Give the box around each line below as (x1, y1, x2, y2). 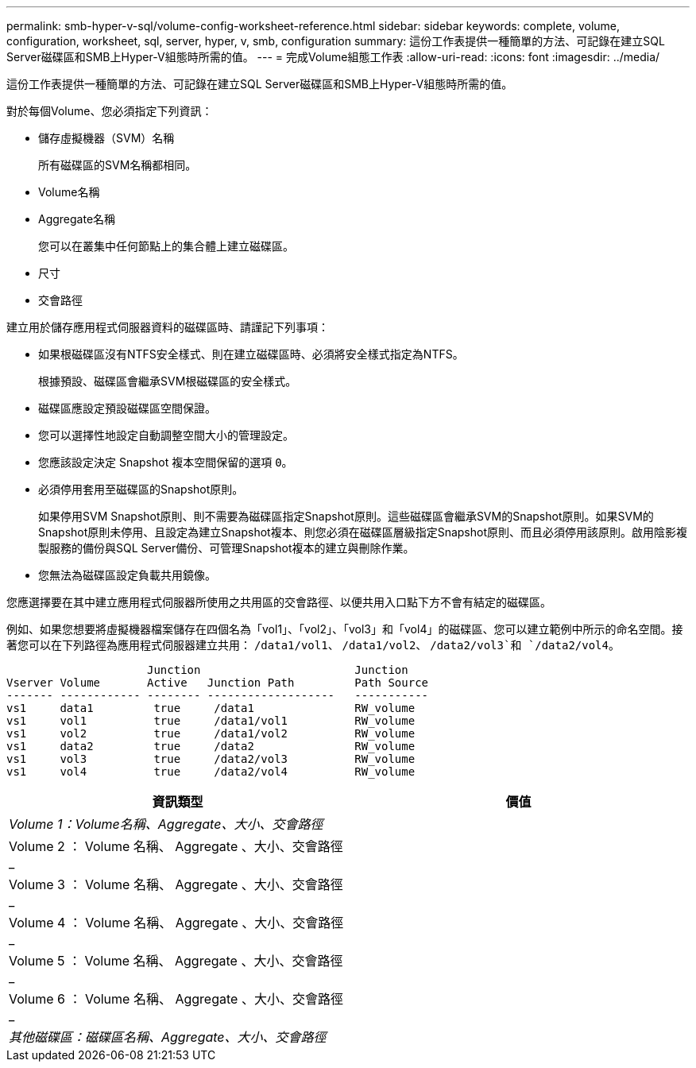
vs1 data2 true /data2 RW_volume (6, 740, 416, 753)
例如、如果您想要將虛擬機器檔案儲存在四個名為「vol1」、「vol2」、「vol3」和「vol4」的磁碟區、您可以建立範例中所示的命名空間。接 (6, 622, 683, 636)
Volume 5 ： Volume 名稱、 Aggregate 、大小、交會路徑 (9, 953, 343, 969)
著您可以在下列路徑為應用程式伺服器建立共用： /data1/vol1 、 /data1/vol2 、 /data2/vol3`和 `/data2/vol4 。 (6, 638, 620, 652)
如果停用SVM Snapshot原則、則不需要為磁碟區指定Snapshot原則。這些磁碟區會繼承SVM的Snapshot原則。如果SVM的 (38, 509, 654, 523)
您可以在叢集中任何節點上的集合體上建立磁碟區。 (38, 239, 294, 253)
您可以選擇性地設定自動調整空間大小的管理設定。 (38, 428, 294, 442)
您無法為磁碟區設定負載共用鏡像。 (38, 568, 216, 582)
